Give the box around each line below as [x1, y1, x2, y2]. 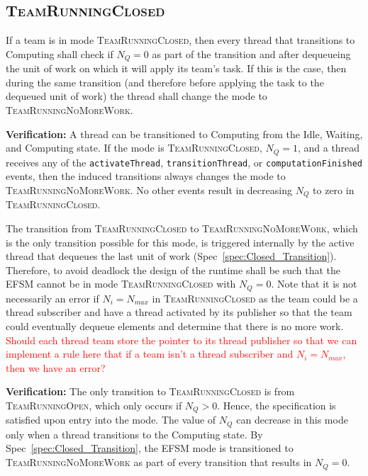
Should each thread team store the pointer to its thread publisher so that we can [6, 332, 357, 347]
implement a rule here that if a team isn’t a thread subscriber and [6, 346, 294, 361]
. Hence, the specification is [217, 397, 336, 412]
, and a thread [297, 140, 360, 155]
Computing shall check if [6, 46, 113, 61]
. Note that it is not [271, 276, 357, 291]
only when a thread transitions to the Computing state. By [6, 426, 263, 441]
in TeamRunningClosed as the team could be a [152, 290, 358, 305]
